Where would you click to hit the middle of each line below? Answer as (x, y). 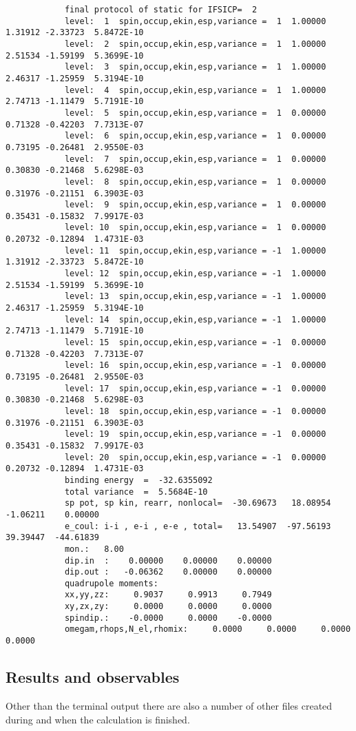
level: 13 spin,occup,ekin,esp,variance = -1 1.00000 (195, 297)
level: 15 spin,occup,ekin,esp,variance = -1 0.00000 (195, 343)
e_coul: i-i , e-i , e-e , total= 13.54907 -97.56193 (198, 526)
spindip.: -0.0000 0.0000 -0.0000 (168, 618)
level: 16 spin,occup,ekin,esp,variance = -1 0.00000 (195, 365)
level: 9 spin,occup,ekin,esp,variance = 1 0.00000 (195, 205)
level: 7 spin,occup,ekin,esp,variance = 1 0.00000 (195, 159)
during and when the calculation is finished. (98, 719)
